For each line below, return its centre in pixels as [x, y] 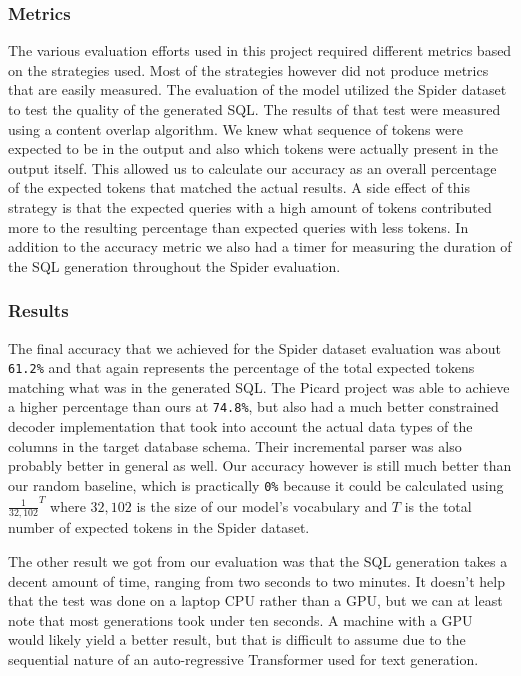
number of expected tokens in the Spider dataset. [159, 527]
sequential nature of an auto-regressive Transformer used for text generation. [243, 658]
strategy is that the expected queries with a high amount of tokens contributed [250, 206]
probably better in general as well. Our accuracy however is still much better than [260, 465]
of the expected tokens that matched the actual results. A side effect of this [239, 187]
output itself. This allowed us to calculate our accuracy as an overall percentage [252, 167]
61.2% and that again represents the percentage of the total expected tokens [241, 367]
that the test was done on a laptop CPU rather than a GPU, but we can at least [255, 600]
